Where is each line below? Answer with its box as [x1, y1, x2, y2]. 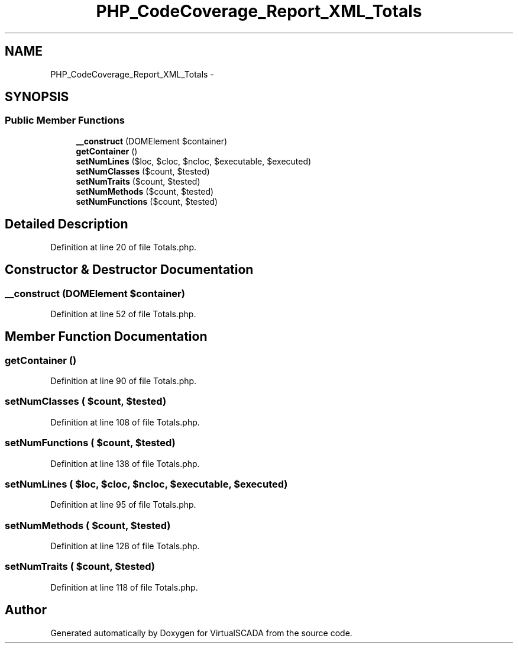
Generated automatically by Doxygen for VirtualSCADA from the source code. [50, 627, 352, 638]
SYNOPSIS [5, 89, 69, 105]
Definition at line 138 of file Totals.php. [50, 458, 200, 469]
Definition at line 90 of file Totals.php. [50, 376, 197, 386]
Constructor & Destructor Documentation [5, 262, 254, 278]
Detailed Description [5, 217, 128, 232]
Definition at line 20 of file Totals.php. [50, 241, 196, 252]
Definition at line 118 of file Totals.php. [50, 582, 198, 592]
